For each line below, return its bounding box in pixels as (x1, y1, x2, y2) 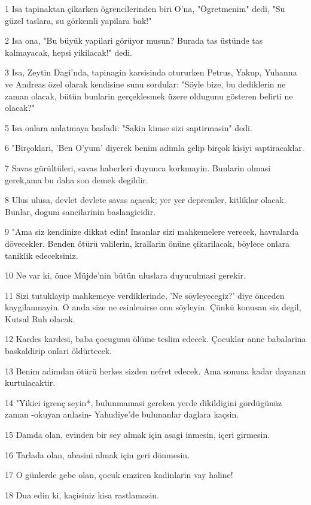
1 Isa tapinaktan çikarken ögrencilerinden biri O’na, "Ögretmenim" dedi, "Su (5, 2, 285, 14)
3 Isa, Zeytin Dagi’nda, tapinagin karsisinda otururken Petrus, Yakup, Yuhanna (5, 66, 297, 78)
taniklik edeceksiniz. (5, 249, 78, 261)
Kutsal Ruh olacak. (5, 312, 75, 325)
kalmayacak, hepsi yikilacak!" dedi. (5, 46, 132, 58)
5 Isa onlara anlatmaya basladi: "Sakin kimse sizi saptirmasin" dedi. (5, 121, 252, 134)
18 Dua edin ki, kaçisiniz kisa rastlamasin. (5, 488, 159, 501)
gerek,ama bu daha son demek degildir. (5, 173, 148, 186)
